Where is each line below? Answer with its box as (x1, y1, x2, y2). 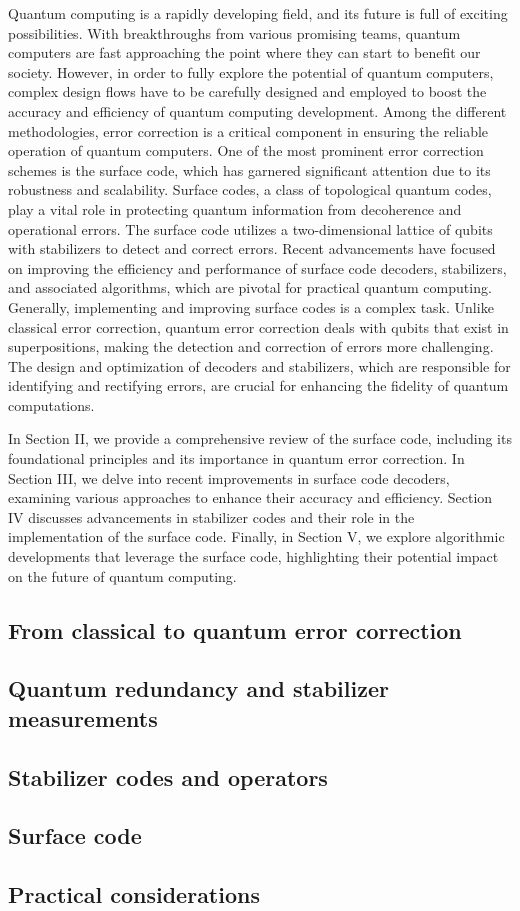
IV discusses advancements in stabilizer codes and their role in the (8, 506, 415, 527)
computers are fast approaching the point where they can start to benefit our (8, 42, 481, 63)
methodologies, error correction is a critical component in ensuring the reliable (8, 120, 489, 141)
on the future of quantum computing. (8, 565, 237, 586)
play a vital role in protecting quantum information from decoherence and (8, 198, 462, 219)
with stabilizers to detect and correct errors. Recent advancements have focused (8, 238, 496, 259)
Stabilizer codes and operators (8, 761, 328, 792)
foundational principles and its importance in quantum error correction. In (8, 448, 465, 469)
